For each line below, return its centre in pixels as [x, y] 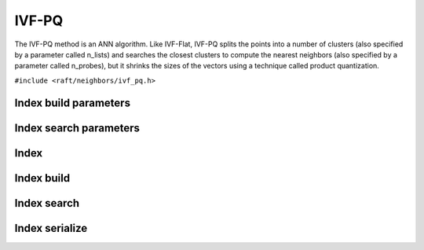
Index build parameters [73, 103]
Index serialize [51, 228]
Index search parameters [77, 128]
